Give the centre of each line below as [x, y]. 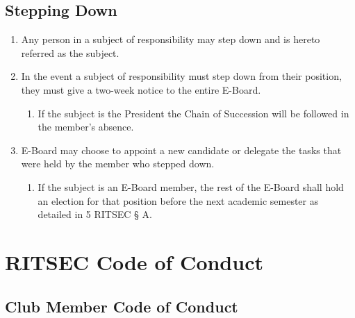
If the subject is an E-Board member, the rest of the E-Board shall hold [191, 186]
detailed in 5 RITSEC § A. [95, 214]
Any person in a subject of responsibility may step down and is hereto [171, 39]
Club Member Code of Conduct [122, 306]
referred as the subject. [70, 52]
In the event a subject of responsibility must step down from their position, [181, 76]
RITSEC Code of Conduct [134, 261]
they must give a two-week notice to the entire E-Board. [141, 89]
